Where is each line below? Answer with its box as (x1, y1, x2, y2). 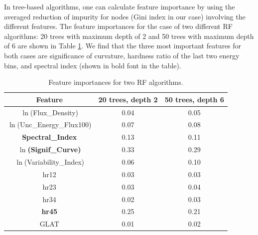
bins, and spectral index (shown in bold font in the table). (4, 60, 181, 70)
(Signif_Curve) (27, 144, 81, 155)
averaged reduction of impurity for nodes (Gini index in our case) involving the (4, 11, 246, 21)
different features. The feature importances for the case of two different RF (4, 21, 233, 31)
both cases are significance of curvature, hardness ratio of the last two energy (4, 50, 240, 60)
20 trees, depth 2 (98, 94, 158, 104)
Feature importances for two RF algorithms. (48, 77, 183, 87)
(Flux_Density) (30, 107, 79, 117)
